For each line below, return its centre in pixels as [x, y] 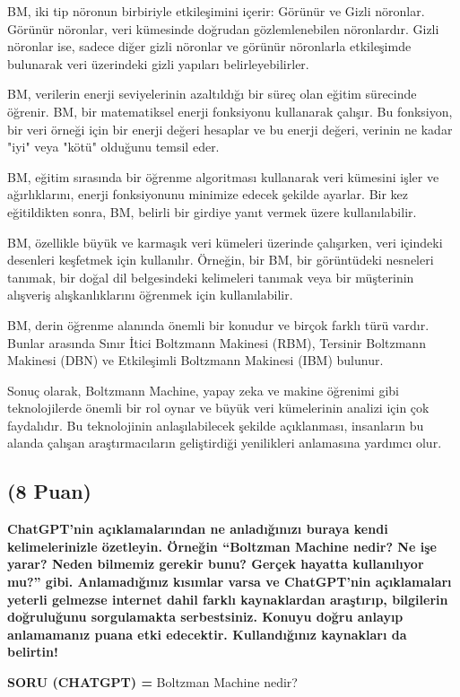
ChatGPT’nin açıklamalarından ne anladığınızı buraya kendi [198, 529]
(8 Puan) [49, 491]
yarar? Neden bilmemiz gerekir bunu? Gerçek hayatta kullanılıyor [216, 564]
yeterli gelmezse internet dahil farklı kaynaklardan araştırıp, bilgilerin [228, 599]
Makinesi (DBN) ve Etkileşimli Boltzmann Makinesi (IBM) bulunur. [195, 360]
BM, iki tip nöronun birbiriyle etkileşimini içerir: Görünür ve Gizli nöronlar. [216, 11]
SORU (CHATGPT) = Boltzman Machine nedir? [152, 682]
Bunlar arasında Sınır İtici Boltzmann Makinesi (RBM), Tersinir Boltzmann [217, 342]
